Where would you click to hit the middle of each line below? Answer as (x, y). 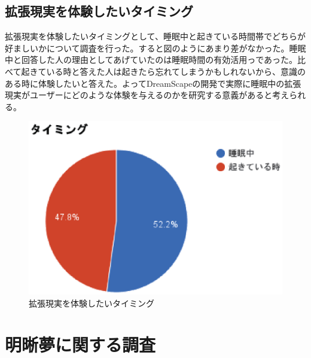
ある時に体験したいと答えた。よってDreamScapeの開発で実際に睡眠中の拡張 (153, 83)
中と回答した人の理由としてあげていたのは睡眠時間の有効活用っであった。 (151, 60)
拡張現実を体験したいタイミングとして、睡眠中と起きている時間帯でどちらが (155, 36)
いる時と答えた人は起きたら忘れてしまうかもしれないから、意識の (176, 71)
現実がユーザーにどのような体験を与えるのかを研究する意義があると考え (147, 95)
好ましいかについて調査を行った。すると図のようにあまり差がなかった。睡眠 (155, 48)
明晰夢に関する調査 (80, 344)
